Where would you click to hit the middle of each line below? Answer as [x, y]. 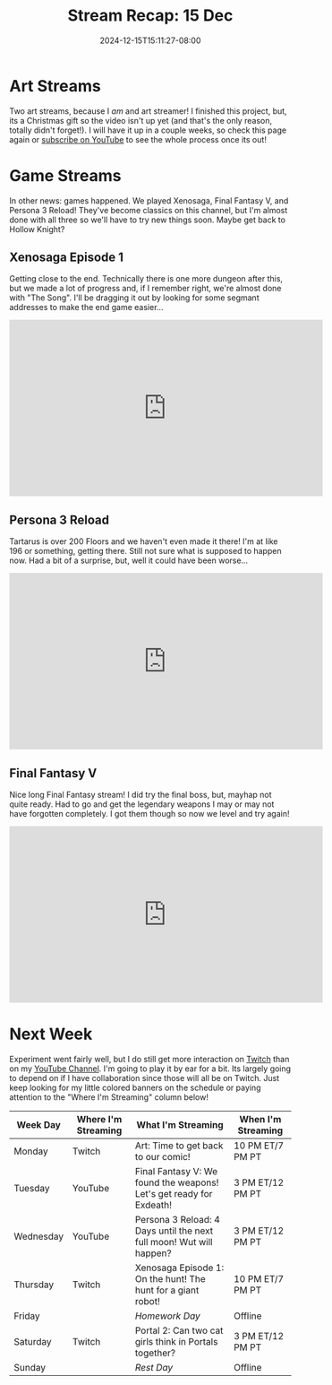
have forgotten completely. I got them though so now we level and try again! [149, 814]
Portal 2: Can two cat [179, 1330]
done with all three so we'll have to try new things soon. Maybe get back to [148, 220]
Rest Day [154, 1368]
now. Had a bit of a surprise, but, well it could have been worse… [129, 560]
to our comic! [162, 1157]
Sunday [30, 1368]
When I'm [260, 1119]
